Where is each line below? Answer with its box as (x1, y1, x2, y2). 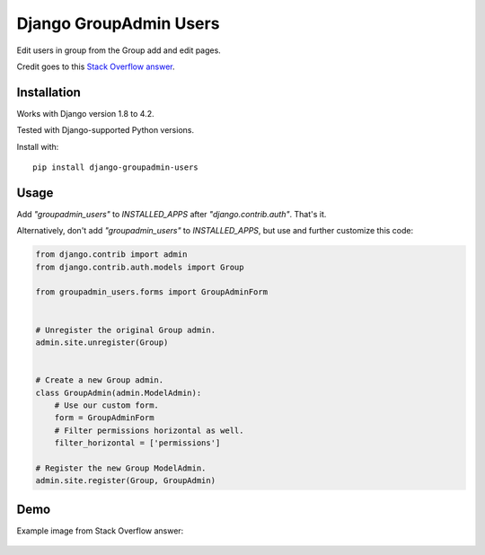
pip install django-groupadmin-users (32, 163, 199, 172)
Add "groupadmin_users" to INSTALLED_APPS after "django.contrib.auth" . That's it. (16, 208, 327, 219)
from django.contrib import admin (35, 250, 188, 260)
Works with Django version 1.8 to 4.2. (16, 108, 154, 119)
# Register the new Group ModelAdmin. (35, 462, 207, 473)
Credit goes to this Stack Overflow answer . (16, 61, 175, 72)
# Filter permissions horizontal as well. (54, 425, 244, 436)
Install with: (16, 141, 59, 152)
